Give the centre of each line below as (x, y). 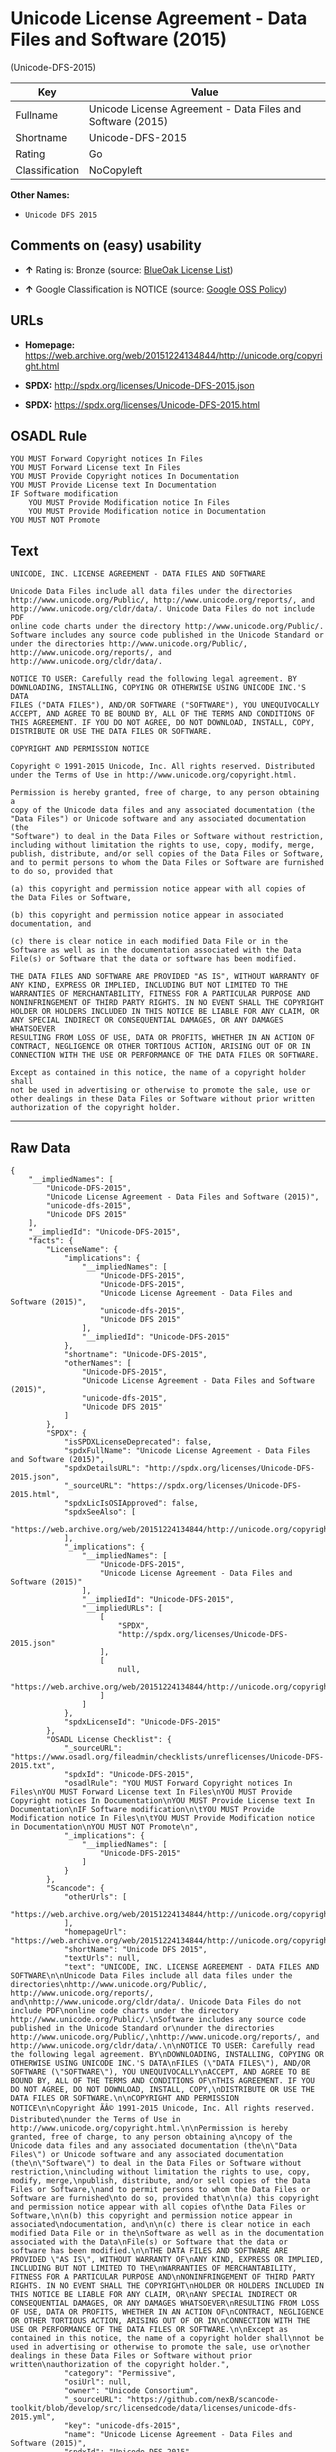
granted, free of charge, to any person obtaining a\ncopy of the (151, 2137)
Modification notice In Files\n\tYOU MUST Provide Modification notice (162, 1818)
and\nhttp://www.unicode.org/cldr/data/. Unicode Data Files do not (156, 2002)
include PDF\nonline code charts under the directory (125, 2011)
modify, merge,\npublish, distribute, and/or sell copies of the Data (160, 2181)
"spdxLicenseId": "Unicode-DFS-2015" (142, 1722)
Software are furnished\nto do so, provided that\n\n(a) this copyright (165, 2198)
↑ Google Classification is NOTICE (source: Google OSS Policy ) (156, 289)
